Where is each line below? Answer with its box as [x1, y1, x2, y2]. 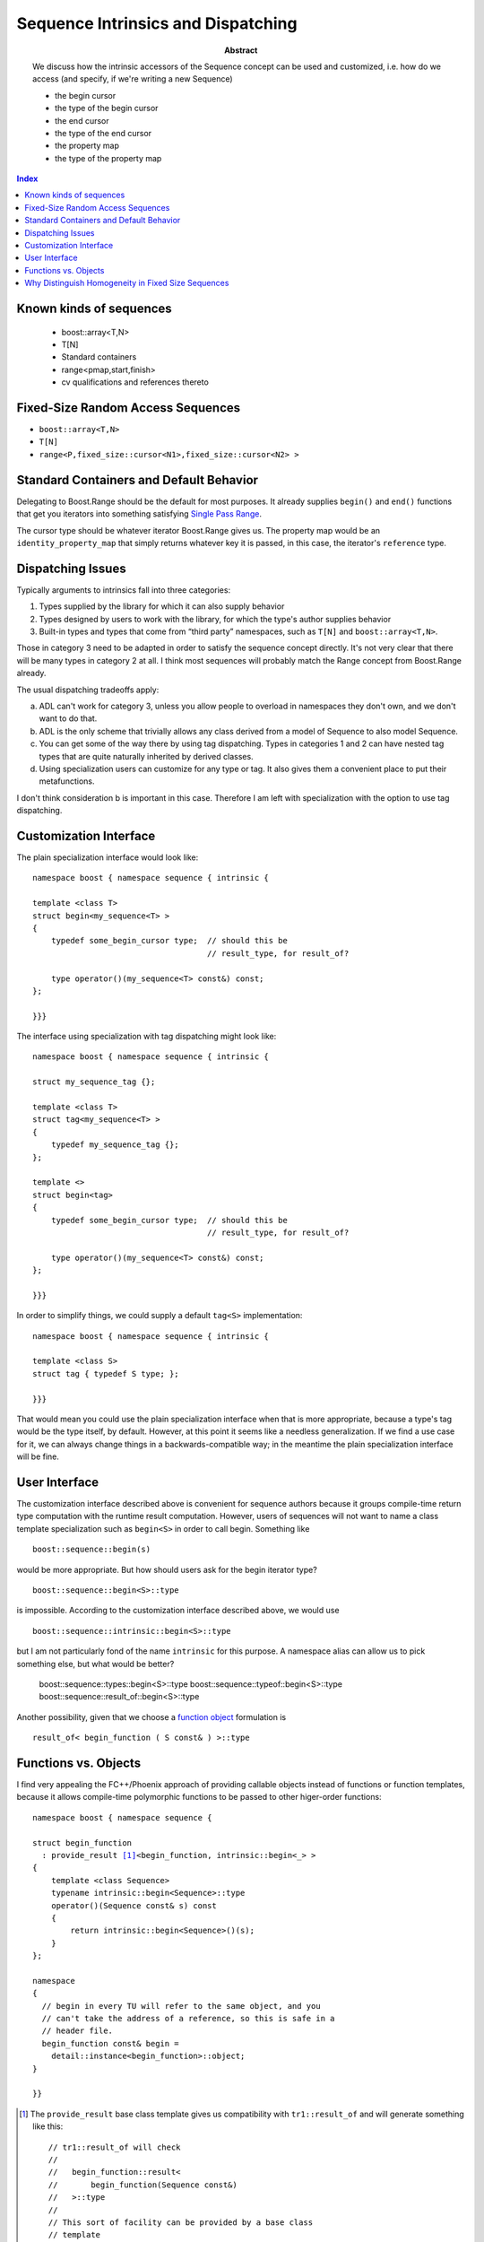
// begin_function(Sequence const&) [48, 2179, 238, 2190]
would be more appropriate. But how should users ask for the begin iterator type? [16, 1564, 317, 1575]
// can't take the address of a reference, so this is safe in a [41, 2013, 335, 2024]
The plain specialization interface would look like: [16, 852, 199, 863]
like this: [32, 2121, 64, 2132]
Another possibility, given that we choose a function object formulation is [16, 1711, 287, 1722]
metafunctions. [39, 776, 95, 786]
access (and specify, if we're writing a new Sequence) [32, 74, 233, 84]
